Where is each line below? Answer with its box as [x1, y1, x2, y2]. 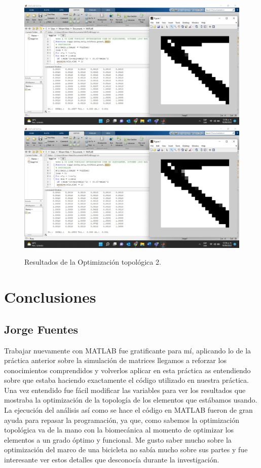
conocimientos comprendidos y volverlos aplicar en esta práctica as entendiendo [4, 365, 251, 375]
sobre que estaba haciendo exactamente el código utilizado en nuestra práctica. [4, 375, 249, 385]
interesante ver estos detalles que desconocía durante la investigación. [4, 454, 219, 465]
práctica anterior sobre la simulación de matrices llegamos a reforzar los [4, 355, 227, 366]
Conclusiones [4, 286, 96, 307]
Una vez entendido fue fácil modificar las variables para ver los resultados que [4, 384, 246, 395]
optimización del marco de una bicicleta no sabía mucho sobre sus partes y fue [4, 444, 248, 455]
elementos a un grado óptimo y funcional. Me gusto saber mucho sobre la [4, 434, 232, 445]
